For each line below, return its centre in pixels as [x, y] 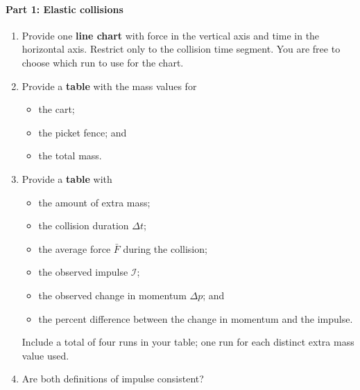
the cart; [57, 109]
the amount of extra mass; [94, 202]
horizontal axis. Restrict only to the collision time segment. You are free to [181, 49]
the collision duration [84, 225]
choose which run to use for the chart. [103, 62]
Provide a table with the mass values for [109, 86]
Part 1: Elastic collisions [65, 9]
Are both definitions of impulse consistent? [113, 379]
